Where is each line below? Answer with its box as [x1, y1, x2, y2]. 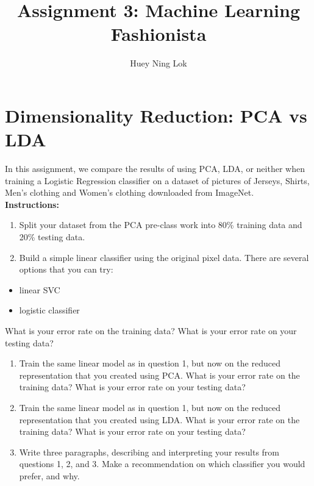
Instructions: [5, 198, 59, 210]
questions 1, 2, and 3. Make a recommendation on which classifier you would [19, 457, 305, 470]
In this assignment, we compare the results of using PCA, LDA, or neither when [5, 162, 305, 175]
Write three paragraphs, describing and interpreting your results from [19, 445, 279, 458]
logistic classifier [19, 304, 80, 316]
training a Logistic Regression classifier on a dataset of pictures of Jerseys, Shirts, [5, 174, 310, 187]
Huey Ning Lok [130, 57, 187, 70]
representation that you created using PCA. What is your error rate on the [19, 368, 300, 381]
